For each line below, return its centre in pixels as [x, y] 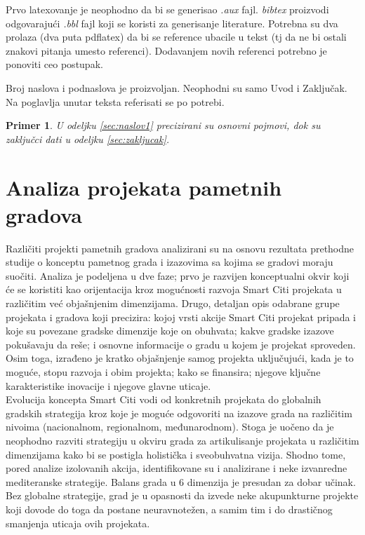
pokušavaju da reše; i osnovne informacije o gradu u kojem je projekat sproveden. [181, 344]
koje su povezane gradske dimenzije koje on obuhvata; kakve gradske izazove [170, 331]
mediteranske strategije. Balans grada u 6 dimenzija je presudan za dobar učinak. [181, 481]
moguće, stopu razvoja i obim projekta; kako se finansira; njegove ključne [163, 372]
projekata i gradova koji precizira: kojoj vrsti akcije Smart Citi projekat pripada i [181, 317]
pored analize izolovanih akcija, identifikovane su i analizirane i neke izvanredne [177, 468]
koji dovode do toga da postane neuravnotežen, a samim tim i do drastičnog [169, 509]
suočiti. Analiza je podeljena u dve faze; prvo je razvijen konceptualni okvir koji [178, 275]
